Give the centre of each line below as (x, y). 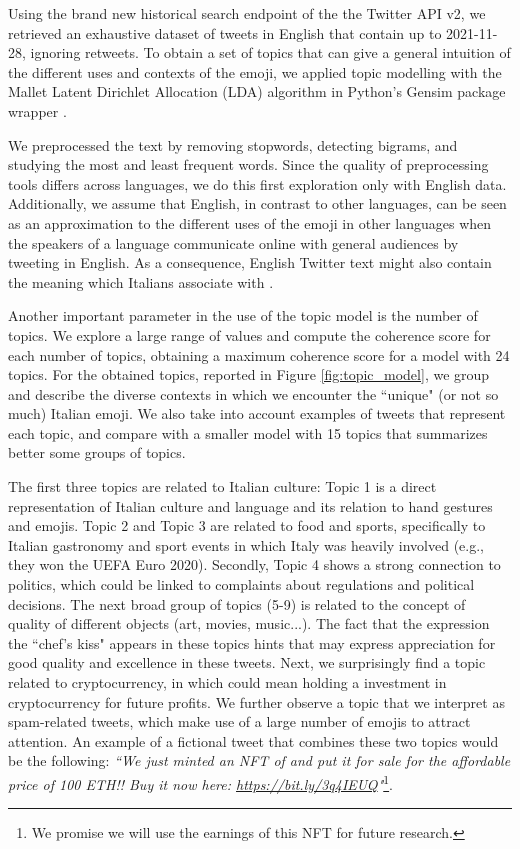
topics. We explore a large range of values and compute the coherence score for (249, 334)
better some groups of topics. (97, 452)
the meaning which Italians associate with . (141, 281)
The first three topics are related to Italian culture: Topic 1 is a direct (222, 486)
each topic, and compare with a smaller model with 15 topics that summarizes (248, 432)
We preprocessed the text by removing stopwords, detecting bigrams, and (233, 144)
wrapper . (37, 110)
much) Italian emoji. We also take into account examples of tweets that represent (257, 413)
